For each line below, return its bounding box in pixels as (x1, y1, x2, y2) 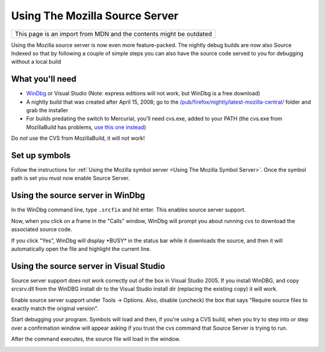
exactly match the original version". (11, 305, 99, 312)
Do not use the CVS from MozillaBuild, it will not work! (11, 134, 145, 142)
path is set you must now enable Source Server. (11, 175, 130, 182)
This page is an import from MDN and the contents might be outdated (14, 30, 212, 38)
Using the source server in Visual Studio (11, 261, 166, 271)
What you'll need (11, 74, 76, 84)
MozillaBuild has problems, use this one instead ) (26, 124, 147, 131)
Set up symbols (11, 151, 71, 160)
